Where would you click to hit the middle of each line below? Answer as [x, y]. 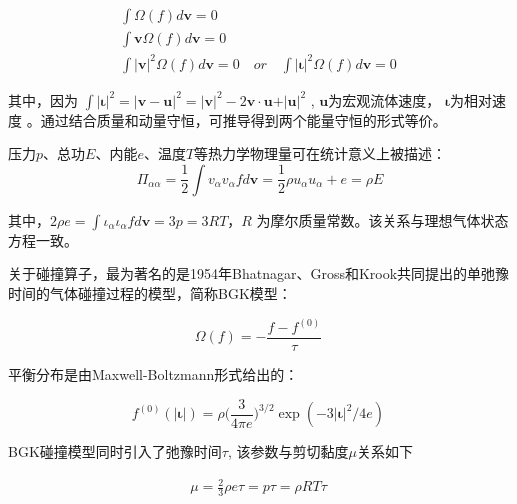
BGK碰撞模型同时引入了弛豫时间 [115, 451]
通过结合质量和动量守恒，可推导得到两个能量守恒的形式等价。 [243, 119]
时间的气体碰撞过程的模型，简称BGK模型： [150, 292]
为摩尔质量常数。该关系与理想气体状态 [382, 219]
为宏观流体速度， [384, 99]
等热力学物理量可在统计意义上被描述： [320, 153]
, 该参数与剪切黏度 [288, 451]
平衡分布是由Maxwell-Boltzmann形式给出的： [153, 374]
